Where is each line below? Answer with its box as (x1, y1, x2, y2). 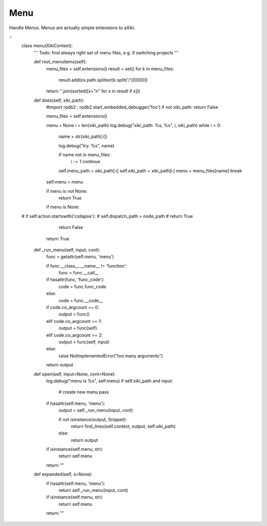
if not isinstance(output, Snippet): (58, 416, 127, 422)
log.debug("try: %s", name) (58, 142, 115, 148)
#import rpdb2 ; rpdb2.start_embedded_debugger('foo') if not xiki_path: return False (46, 104, 219, 110)
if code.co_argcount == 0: (46, 305, 99, 310)
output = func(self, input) (58, 339, 110, 345)
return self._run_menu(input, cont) (58, 487, 129, 493)
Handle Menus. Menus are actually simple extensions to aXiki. (9, 25, 135, 31)
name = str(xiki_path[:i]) (58, 133, 108, 139)
